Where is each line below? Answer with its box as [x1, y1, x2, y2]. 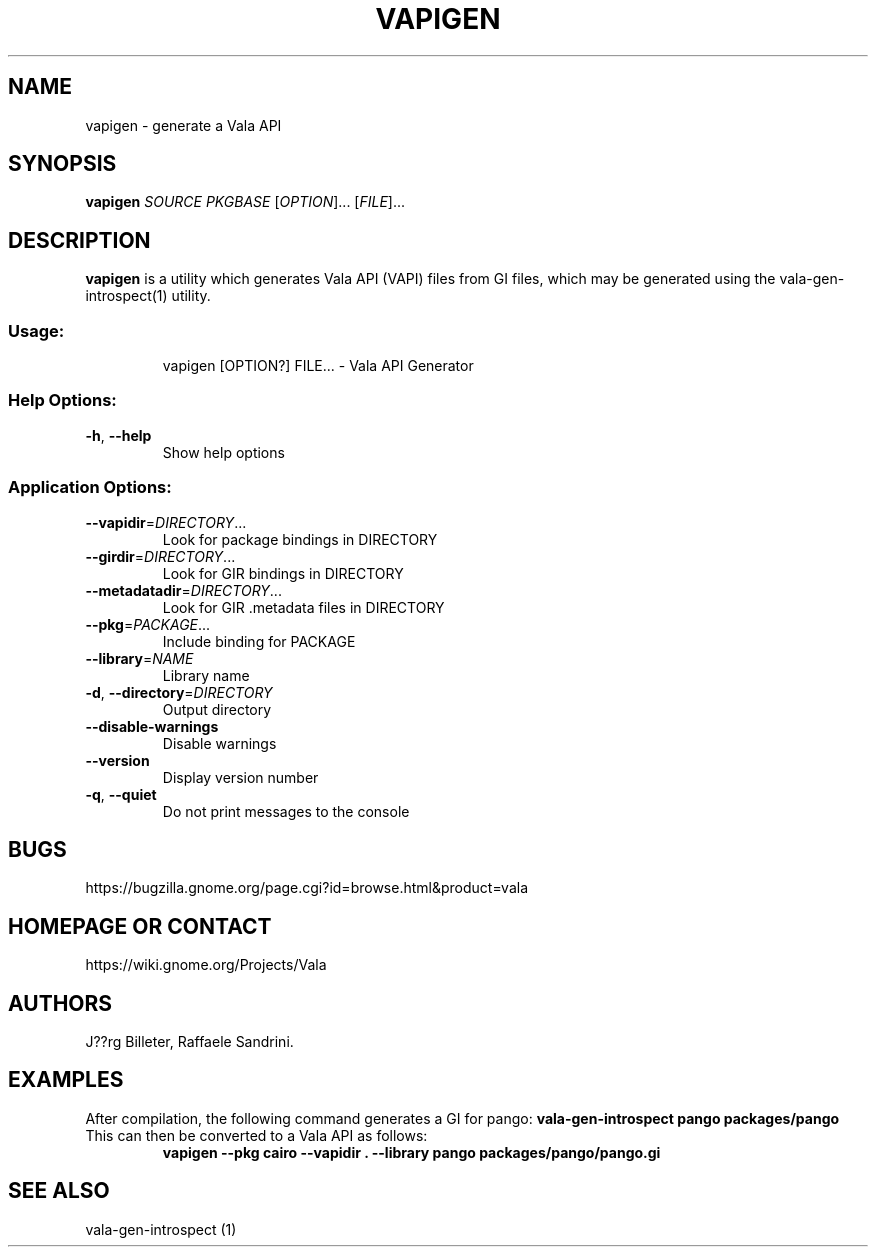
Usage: [8, 320, 65, 341]
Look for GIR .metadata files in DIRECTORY [162, 598, 445, 616]
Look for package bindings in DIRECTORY [162, 530, 438, 548]
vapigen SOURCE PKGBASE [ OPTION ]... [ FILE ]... [85, 193, 406, 211]
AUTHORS [8, 990, 113, 1016]
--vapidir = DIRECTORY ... [85, 513, 247, 531]
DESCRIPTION [8, 227, 151, 253]
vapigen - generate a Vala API [85, 116, 282, 134]
